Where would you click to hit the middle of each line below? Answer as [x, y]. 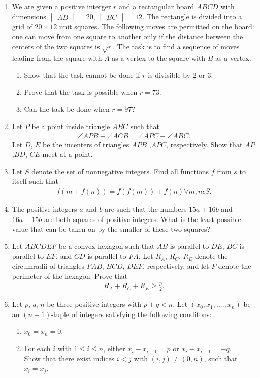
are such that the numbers [146, 209]
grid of [22, 26]
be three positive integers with [94, 304]
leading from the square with [57, 58]
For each [37, 348]
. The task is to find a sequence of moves [176, 46]
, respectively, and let [176, 265]
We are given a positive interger [61, 6]
